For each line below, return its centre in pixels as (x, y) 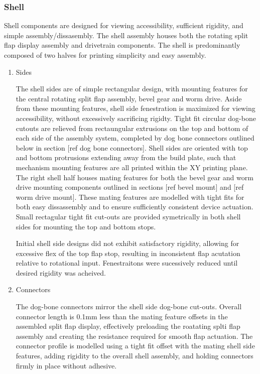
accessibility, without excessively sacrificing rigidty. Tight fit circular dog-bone (136, 118)
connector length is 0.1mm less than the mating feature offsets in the (122, 316)
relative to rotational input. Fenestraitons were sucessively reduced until (127, 263)
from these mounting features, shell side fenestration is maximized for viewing (136, 108)
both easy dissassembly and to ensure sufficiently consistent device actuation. (135, 207)
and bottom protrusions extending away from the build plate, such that (126, 157)
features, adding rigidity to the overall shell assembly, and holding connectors (135, 356)
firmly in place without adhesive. (66, 365)
